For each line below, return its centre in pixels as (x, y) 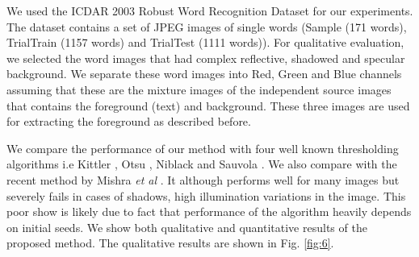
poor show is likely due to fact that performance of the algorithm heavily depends (209, 211)
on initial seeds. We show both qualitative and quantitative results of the (187, 227)
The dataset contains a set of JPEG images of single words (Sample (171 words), (207, 26)
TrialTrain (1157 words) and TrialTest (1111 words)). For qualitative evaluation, (205, 42)
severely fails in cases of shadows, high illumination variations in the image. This (206, 195)
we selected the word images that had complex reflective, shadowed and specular (206, 58)
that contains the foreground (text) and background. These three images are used (208, 105)
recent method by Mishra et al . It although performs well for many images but (203, 179)
